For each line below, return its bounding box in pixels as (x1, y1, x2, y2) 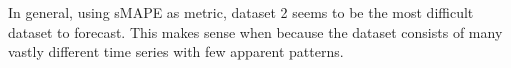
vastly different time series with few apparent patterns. (8, 41, 344, 62)
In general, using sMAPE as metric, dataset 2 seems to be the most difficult (8, 2, 474, 22)
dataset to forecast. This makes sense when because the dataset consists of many (8, 21, 503, 42)
